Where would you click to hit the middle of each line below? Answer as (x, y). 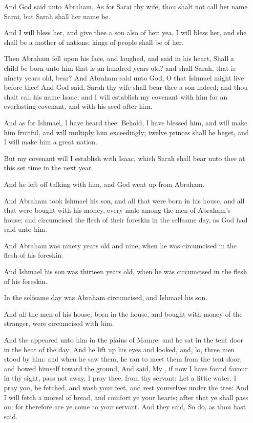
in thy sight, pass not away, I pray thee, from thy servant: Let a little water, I (120, 378)
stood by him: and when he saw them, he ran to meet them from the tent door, (123, 359)
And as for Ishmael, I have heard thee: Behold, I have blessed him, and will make (126, 122)
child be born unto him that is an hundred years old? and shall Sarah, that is (120, 68)
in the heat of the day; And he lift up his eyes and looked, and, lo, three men (119, 349)
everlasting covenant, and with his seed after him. (78, 106)
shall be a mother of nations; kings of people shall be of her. (94, 42)
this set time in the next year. (49, 168)
